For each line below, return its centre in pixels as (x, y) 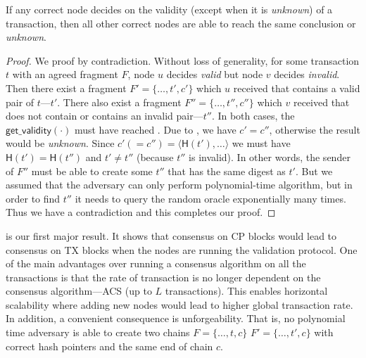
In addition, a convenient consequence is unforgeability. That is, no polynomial (176, 318)
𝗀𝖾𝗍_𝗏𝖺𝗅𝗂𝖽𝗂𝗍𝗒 (29, 130)
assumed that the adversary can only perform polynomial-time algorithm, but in (179, 185)
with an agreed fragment (65, 74)
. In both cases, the (253, 116)
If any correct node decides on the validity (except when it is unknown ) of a (169, 9)
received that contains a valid (297, 88)
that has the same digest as (227, 171)
